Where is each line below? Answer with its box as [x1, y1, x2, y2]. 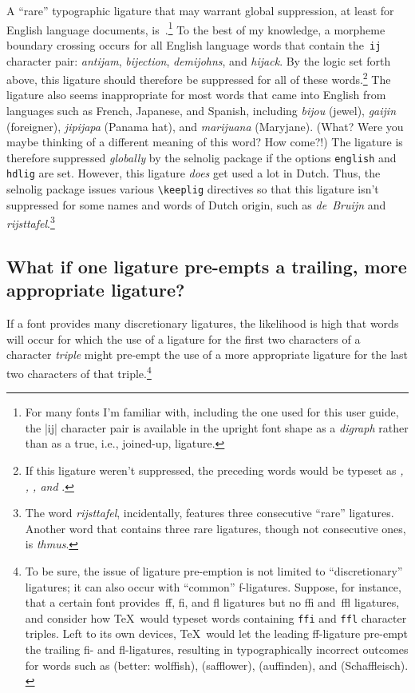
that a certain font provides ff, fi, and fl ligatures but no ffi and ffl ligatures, [25, 594, 400, 611]
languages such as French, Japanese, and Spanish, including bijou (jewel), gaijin [6, 102, 397, 118]
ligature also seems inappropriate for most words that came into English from [6, 86, 386, 103]
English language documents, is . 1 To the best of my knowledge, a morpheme [6, 18, 385, 38]
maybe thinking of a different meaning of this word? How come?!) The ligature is [6, 133, 403, 150]
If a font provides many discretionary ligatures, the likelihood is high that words [6, 315, 399, 332]
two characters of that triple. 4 [6, 362, 152, 381]
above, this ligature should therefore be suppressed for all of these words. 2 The [6, 69, 391, 87]
